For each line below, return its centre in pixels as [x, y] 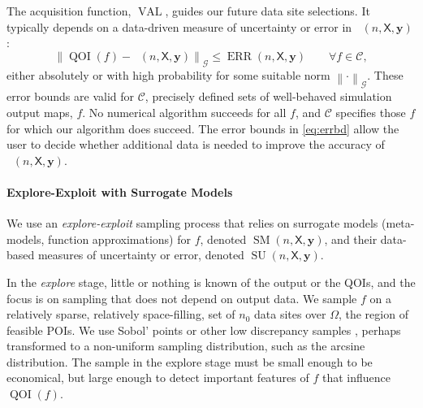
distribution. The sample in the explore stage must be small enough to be [190, 361]
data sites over [290, 314]
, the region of [373, 314]
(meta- [398, 223]
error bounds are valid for [71, 96]
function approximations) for [119, 239]
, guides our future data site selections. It [268, 11]
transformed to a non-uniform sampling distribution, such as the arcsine [186, 346]
